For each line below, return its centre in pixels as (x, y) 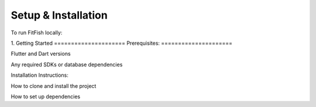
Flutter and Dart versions (41, 54)
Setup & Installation (59, 15)
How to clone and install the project (54, 86)
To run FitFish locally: (37, 33)
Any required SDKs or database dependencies (67, 65)
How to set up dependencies (46, 97)
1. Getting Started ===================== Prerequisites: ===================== (122, 43)
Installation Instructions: (39, 75)
